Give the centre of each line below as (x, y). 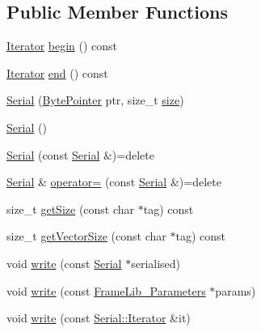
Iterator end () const (57, 72)
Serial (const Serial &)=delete (80, 154)
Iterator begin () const (62, 46)
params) (236, 290)
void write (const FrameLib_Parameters (106, 290)
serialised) (156, 263)
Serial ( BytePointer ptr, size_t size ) (95, 100)
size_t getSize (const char (71, 209)
